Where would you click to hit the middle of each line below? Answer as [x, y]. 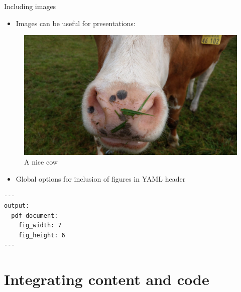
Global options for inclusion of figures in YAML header [101, 178]
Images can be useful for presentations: [76, 23]
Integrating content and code [107, 279]
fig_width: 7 [40, 226]
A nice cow [41, 162]
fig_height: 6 [42, 235]
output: [17, 206]
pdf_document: [35, 215]
